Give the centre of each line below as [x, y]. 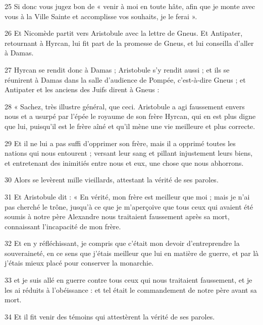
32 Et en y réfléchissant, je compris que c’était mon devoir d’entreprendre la [122, 243]
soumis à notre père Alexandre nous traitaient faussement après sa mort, [117, 216]
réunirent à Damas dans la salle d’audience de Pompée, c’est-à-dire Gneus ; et [125, 79]
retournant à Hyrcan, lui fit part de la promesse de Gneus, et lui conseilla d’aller [129, 43]
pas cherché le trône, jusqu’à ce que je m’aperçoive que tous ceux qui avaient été [129, 206]
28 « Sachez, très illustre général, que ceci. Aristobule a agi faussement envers [125, 106]
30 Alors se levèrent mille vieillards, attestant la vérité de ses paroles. [112, 180]
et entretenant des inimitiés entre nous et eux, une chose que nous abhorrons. [124, 162]
